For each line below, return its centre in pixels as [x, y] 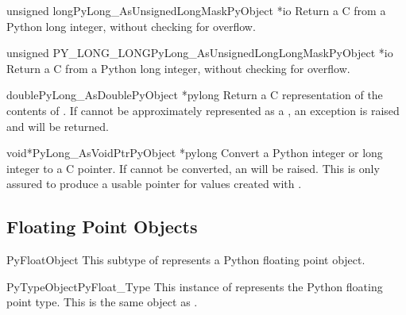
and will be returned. [58, 126]
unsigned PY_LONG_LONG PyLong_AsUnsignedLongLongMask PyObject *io [200, 53]
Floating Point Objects [102, 227]
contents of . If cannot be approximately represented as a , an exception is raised [203, 110]
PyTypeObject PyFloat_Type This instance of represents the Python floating [195, 286]
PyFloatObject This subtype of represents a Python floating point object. [186, 260]
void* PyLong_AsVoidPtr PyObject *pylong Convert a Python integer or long [195, 153]
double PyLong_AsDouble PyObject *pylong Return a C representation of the [195, 95]
